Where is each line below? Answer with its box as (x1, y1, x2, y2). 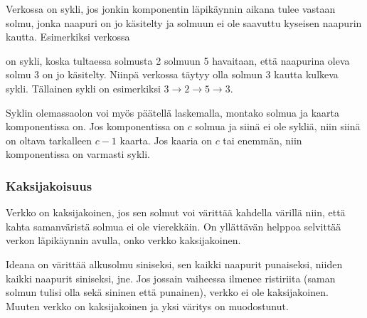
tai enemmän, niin (223, 132, 302, 147)
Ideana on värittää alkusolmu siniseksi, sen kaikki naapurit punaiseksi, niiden (6, 256, 343, 271)
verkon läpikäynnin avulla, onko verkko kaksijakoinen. (6, 233, 241, 248)
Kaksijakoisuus (6, 176, 92, 194)
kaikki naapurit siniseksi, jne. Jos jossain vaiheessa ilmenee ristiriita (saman (6, 270, 336, 285)
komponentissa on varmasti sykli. (6, 147, 150, 161)
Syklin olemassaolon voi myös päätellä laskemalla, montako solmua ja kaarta (6, 105, 340, 120)
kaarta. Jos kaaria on (119, 132, 212, 147)
